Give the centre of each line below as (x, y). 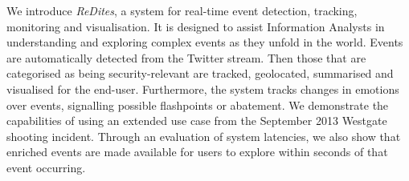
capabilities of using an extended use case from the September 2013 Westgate (197, 121)
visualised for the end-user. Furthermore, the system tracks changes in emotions (203, 88)
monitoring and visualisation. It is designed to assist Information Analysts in (196, 26)
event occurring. (46, 167)
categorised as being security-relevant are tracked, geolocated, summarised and (200, 73)
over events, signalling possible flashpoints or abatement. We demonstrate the (198, 105)
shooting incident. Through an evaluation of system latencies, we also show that (204, 136)
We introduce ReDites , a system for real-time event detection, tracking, (182, 10)
